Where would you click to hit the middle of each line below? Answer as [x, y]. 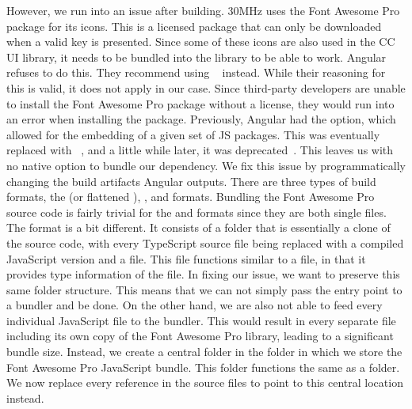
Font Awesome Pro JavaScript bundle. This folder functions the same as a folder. [203, 367]
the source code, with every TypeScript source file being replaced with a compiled [205, 242]
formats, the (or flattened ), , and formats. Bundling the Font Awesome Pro [191, 197]
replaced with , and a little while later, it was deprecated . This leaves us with [200, 150]
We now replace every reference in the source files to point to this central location [205, 382]
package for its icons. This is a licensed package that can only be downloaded [194, 26]
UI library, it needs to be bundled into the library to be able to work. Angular [196, 57]
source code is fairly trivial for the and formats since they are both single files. [196, 212]
